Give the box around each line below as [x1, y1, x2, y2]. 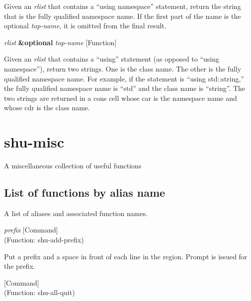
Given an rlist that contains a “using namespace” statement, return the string [4, 1, 241, 11]
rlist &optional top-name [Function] [4, 37, 117, 47]
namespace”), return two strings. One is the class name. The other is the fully [4, 63, 242, 74]
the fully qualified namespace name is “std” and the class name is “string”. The [4, 83, 246, 93]
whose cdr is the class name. [4, 102, 90, 113]
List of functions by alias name [4, 185, 166, 200]
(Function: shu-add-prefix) [4, 234, 84, 245]
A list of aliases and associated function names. [4, 208, 148, 218]
